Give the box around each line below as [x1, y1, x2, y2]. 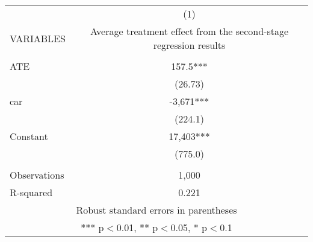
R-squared [10, 185, 53, 199]
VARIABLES [10, 31, 66, 45]
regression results [153, 38, 226, 52]
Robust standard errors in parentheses [76, 203, 237, 217]
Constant [10, 129, 48, 143]
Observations [10, 168, 64, 182]
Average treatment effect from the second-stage [90, 24, 289, 38]
